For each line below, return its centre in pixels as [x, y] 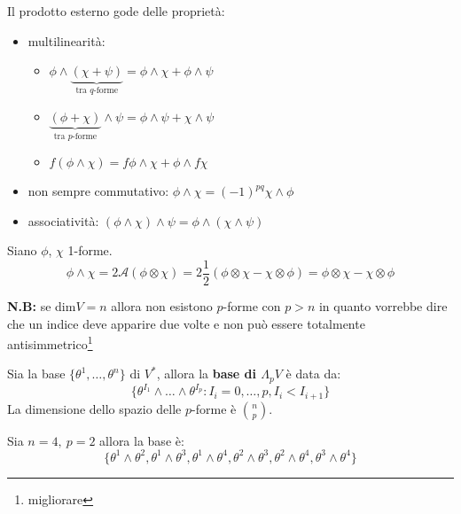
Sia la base [36, 374]
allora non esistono [162, 305]
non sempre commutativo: [98, 191]
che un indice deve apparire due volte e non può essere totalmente [186, 323]
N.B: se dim [42, 305]
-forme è [214, 408]
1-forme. [90, 250]
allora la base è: [142, 440]
